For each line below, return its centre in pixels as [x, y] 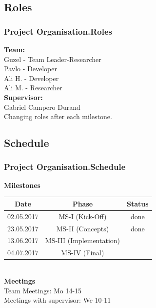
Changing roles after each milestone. [58, 116]
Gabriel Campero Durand [42, 107]
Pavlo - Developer [30, 69]
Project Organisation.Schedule [65, 167]
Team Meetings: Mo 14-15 [43, 290]
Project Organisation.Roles [58, 31]
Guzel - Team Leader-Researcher [53, 59]
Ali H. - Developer [31, 78]
